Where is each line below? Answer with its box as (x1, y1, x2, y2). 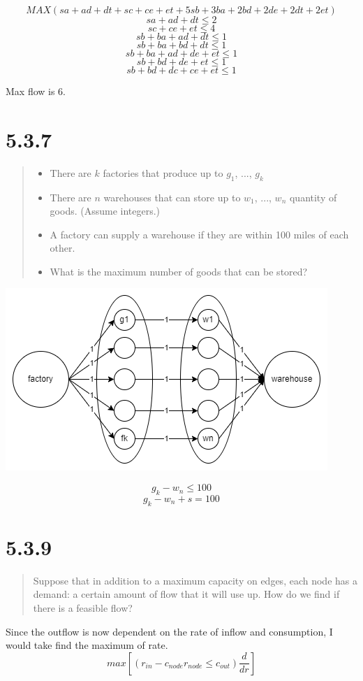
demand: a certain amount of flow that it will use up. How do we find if (33, 587, 340, 601)
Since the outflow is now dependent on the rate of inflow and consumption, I (6, 624, 333, 638)
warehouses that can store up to (103, 189, 241, 204)
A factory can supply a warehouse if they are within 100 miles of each (50, 227, 349, 241)
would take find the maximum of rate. (6, 638, 168, 652)
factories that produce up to (103, 165, 223, 180)
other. (50, 241, 75, 255)
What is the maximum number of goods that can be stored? (50, 264, 308, 278)
